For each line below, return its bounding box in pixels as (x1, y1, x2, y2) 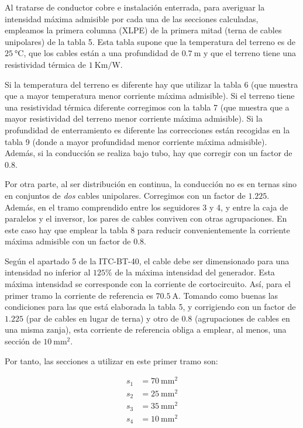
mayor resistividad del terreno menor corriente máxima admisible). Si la (5, 112, 263, 125)
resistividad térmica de (5, 58, 87, 70)
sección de (5, 335, 41, 347)
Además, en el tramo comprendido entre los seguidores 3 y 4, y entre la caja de (5, 201, 288, 213)
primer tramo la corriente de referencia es (5, 289, 153, 301)
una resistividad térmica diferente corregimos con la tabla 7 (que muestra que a (5, 101, 290, 113)
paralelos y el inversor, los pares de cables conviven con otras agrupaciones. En (5, 212, 287, 225)
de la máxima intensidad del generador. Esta (115, 266, 275, 278)
